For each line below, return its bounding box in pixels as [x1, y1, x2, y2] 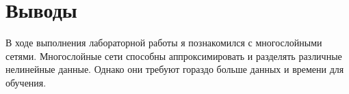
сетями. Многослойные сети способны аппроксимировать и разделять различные [5, 48, 342, 63]
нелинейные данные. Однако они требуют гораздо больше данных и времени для [5, 62, 344, 76]
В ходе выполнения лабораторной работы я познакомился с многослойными [5, 35, 322, 50]
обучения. [5, 75, 47, 89]
